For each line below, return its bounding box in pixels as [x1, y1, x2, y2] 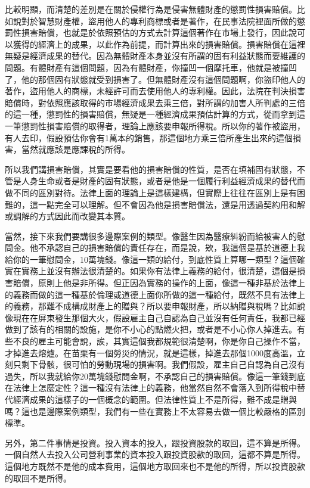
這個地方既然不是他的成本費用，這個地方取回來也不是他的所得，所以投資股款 [5, 459, 305, 472]
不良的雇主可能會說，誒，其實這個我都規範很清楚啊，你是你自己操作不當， [13, 335, 305, 347]
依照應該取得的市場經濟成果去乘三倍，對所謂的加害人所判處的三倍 [46, 96, 305, 108]
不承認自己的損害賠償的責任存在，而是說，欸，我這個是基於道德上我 [38, 241, 305, 254]
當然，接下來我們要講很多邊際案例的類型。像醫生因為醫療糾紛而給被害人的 [5, 229, 297, 242]
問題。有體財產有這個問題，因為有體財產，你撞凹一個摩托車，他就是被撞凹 [5, 61, 297, 73]
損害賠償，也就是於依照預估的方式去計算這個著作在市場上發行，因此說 [21, 26, 297, 39]
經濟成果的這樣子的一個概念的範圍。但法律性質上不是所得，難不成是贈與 [13, 393, 297, 405]
